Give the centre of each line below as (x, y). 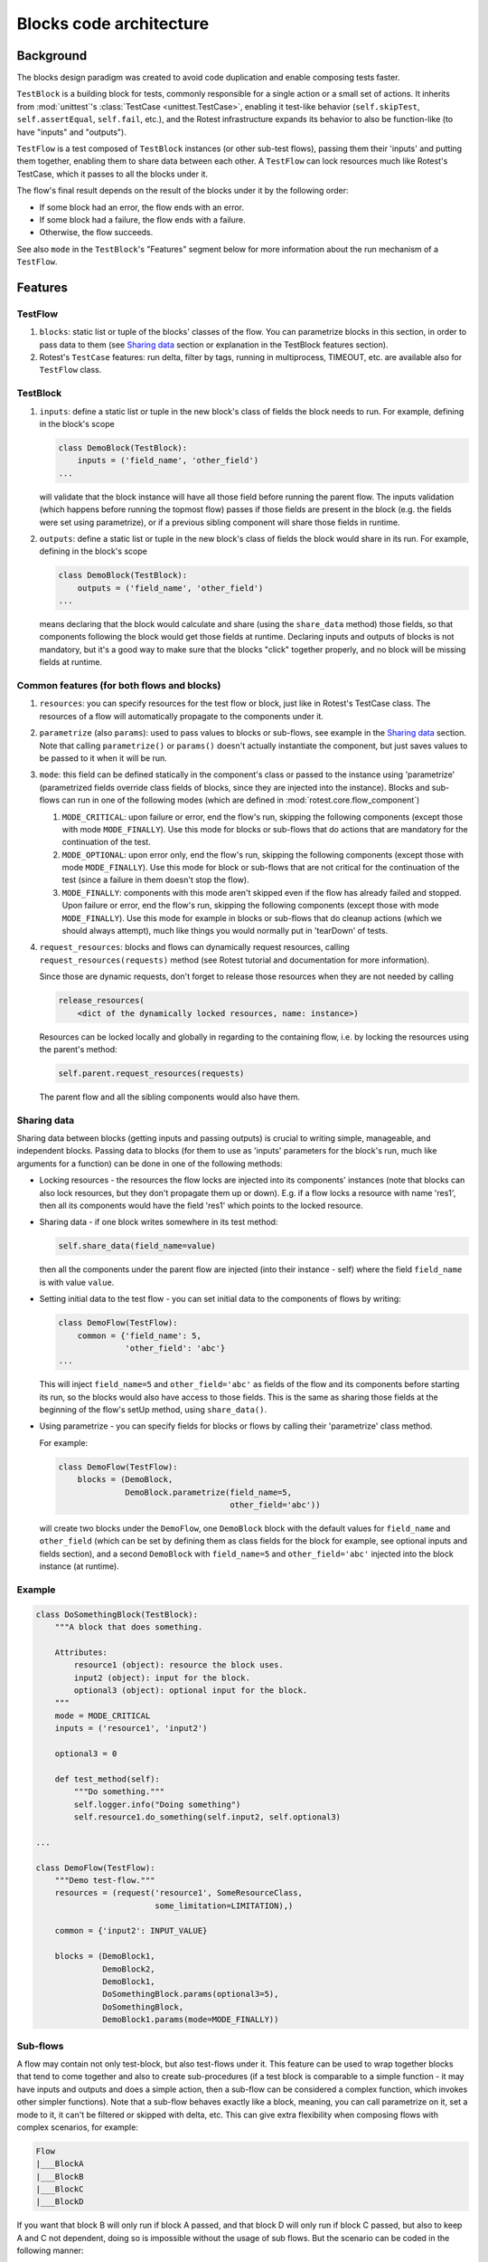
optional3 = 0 (86, 1754)
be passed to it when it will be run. (103, 758)
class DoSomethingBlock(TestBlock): (117, 1614)
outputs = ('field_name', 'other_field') (170, 588)
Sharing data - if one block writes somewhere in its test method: (159, 1222)
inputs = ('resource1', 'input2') (131, 1729)
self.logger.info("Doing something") (157, 1804)
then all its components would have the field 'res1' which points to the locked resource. (201, 1205)
